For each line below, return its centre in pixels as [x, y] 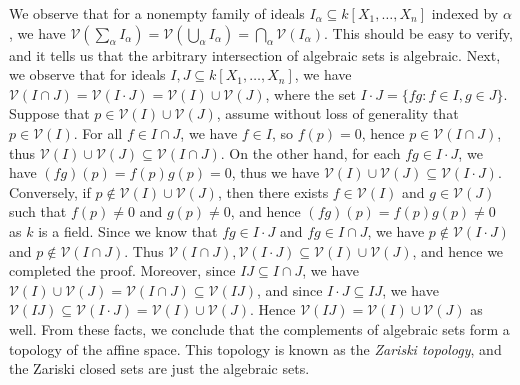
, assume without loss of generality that [337, 113]
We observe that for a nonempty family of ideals [157, 13]
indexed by [465, 13]
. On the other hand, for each [310, 152]
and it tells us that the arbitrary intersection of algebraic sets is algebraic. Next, [255, 54]
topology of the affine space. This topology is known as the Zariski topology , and [255, 348]
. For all [98, 132]
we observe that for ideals [87, 74]
